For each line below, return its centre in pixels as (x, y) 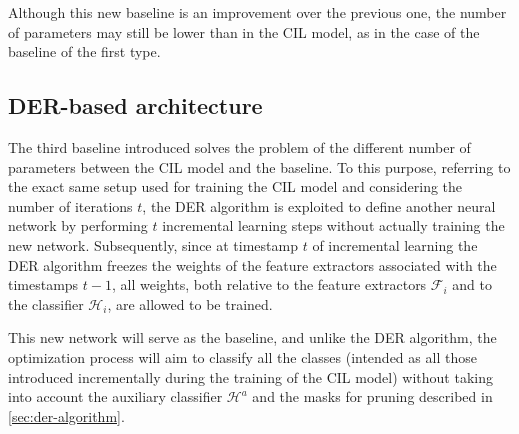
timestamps (43, 284)
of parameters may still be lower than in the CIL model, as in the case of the (244, 31)
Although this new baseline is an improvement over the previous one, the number (257, 12)
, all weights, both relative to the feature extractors (269, 284)
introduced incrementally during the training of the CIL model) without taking (250, 376)
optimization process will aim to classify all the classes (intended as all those (242, 356)
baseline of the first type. (84, 51)
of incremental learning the (395, 244)
